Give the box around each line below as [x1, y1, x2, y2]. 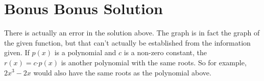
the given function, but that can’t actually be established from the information [4, 37, 251, 48]
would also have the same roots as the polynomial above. [33, 67, 211, 77]
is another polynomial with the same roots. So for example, [61, 57, 247, 67]
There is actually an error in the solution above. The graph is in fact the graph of [4, 27, 260, 38]
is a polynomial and [54, 47, 116, 58]
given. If [4, 47, 30, 58]
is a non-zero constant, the [124, 47, 207, 58]
